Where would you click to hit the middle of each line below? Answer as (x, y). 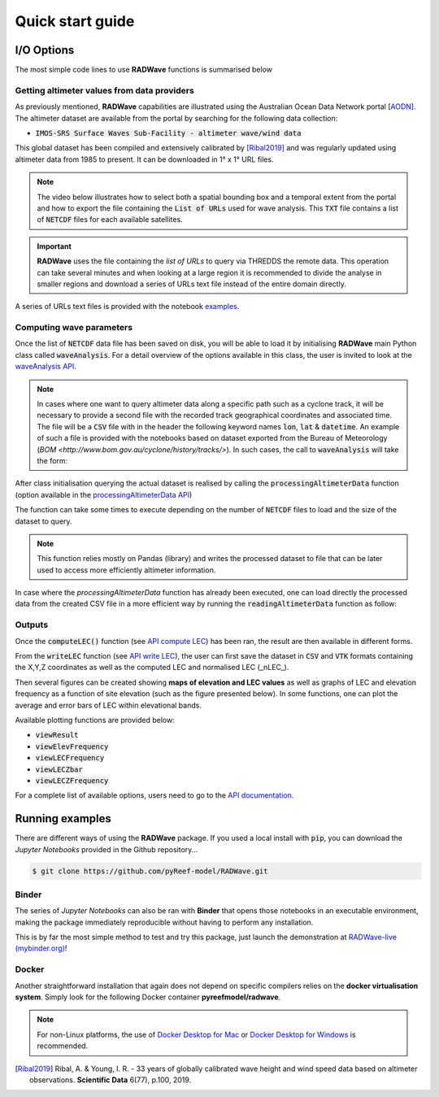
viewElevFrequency (72, 747)
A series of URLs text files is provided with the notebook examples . (127, 307)
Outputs (32, 625)
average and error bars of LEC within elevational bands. (109, 705)
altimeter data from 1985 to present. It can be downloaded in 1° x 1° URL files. (144, 159)
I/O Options (45, 50)
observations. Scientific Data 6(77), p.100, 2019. (111, 1080)
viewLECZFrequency (72, 780)
